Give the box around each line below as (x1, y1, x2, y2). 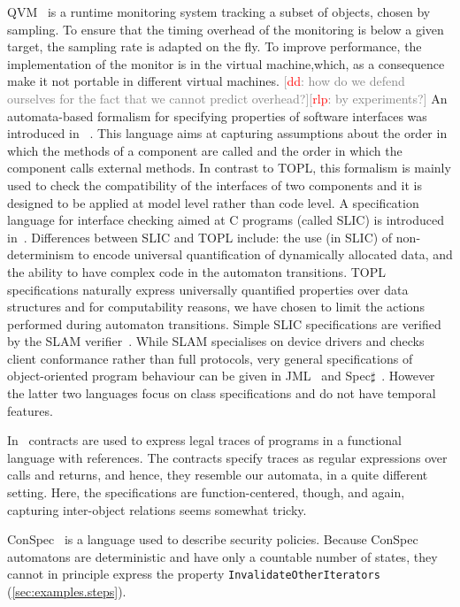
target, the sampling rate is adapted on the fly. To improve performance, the (7, 37, 422, 56)
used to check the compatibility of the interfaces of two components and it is (7, 175, 422, 194)
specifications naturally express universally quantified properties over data (7, 280, 409, 298)
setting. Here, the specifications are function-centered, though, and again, (7, 483, 405, 502)
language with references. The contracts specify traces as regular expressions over (7, 448, 448, 466)
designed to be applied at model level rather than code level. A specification (7, 193, 419, 211)
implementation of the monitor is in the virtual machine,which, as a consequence (7, 54, 445, 73)
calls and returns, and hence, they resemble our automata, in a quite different (7, 465, 428, 484)
